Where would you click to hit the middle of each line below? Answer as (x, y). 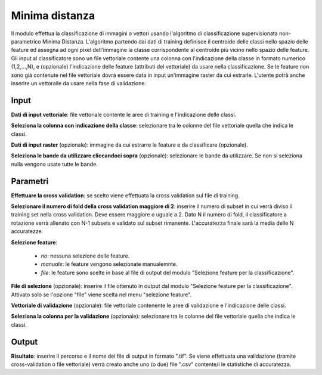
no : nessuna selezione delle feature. (85, 256)
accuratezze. (27, 231)
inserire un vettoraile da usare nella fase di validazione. (78, 83)
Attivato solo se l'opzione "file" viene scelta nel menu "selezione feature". (101, 295)
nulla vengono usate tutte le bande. (54, 164)
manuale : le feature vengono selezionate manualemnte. (109, 264)
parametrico (26, 41)
